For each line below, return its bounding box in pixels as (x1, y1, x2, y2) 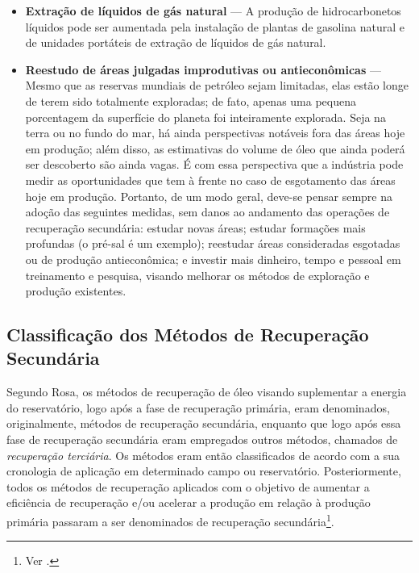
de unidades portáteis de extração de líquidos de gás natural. (25, 34, 326, 51)
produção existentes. (25, 282, 127, 299)
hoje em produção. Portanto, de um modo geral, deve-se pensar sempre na (25, 187, 393, 204)
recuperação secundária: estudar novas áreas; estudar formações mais (25, 219, 366, 236)
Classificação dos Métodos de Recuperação (6, 322, 369, 347)
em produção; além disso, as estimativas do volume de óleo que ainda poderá (25, 140, 405, 157)
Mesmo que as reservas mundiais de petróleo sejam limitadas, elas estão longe (25, 77, 409, 94)
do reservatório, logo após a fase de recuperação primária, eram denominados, (6, 399, 390, 416)
